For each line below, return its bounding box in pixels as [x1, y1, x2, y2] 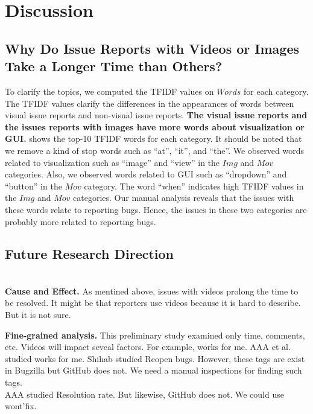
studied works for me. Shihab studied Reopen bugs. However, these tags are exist [5, 352, 305, 365]
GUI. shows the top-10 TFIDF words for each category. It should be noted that [5, 132, 302, 145]
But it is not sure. [5, 308, 71, 321]
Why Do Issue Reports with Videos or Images [5, 39, 300, 57]
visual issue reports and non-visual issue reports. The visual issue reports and [5, 109, 308, 121]
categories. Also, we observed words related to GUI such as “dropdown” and [5, 168, 287, 180]
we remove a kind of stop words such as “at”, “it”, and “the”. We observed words [5, 144, 304, 156]
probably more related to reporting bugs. [5, 215, 156, 228]
